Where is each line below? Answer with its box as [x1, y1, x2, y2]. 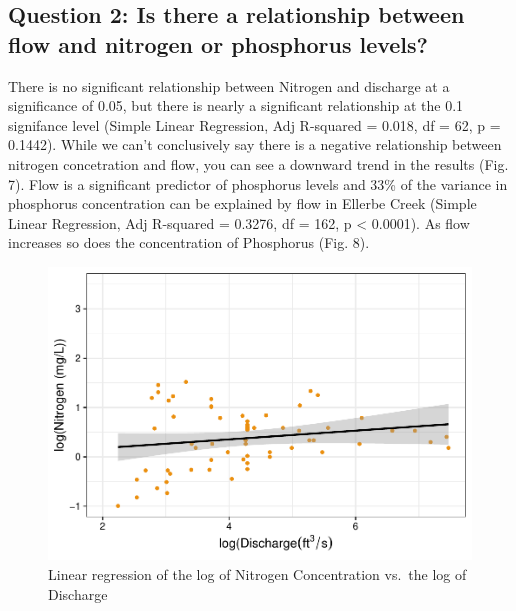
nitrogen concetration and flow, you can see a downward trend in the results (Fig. [8, 153, 509, 174]
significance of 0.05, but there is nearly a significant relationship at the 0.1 [8, 95, 464, 116]
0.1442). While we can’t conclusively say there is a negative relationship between [8, 134, 502, 155]
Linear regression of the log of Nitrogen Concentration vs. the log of [48, 564, 467, 585]
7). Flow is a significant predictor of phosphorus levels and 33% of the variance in [8, 173, 508, 194]
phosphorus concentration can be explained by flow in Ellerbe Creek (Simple [8, 193, 477, 214]
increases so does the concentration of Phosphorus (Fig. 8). [8, 232, 370, 253]
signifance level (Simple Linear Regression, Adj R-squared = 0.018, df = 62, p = [8, 114, 501, 135]
